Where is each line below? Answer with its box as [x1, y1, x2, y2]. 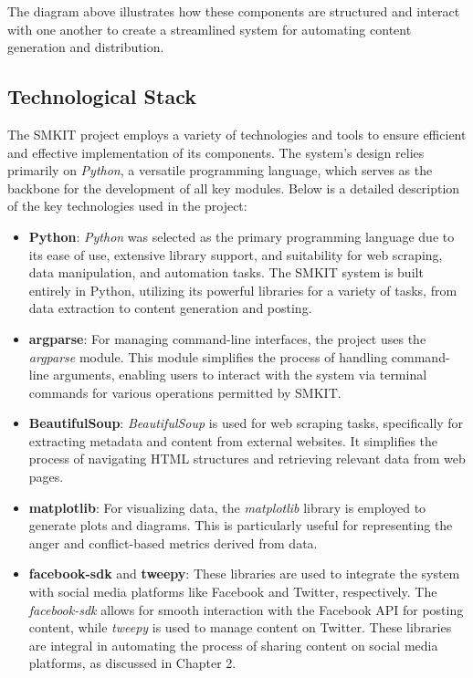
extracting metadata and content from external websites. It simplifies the [28, 431, 438, 450]
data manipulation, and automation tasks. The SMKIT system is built [28, 263, 424, 282]
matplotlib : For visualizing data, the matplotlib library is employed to [28, 497, 426, 516]
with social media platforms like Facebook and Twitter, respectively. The [28, 582, 437, 601]
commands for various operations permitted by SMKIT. [28, 382, 342, 402]
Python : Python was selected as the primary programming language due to [28, 226, 455, 245]
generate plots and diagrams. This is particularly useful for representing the [28, 516, 453, 535]
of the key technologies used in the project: [7, 196, 247, 215]
